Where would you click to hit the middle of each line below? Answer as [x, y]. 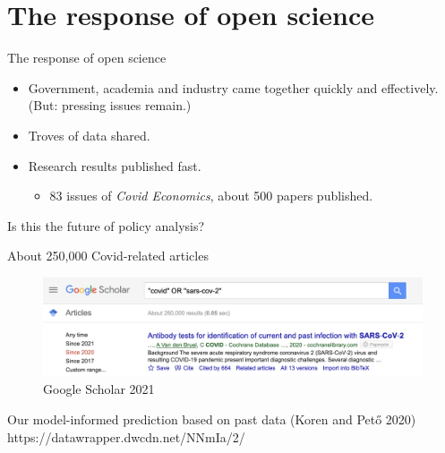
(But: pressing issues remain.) [110, 105]
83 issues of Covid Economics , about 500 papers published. [211, 196]
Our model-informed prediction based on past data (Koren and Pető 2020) [212, 419]
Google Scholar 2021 [99, 389]
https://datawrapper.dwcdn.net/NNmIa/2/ [126, 436]
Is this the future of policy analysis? [106, 225]
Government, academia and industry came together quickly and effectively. [233, 87]
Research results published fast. [115, 165]
